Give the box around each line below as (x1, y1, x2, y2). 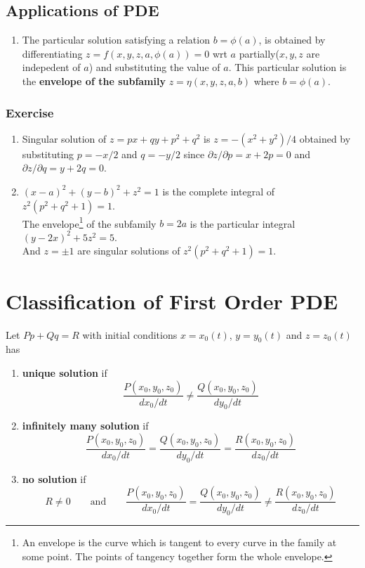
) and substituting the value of (88, 60, 220, 75)
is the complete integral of (162, 183, 274, 198)
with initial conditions (82, 327, 178, 342)
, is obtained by (258, 32, 326, 47)
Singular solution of (22, 131, 107, 146)
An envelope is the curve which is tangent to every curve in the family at (22, 535, 337, 550)
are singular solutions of (77, 243, 180, 258)
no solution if (22, 471, 86, 486)
